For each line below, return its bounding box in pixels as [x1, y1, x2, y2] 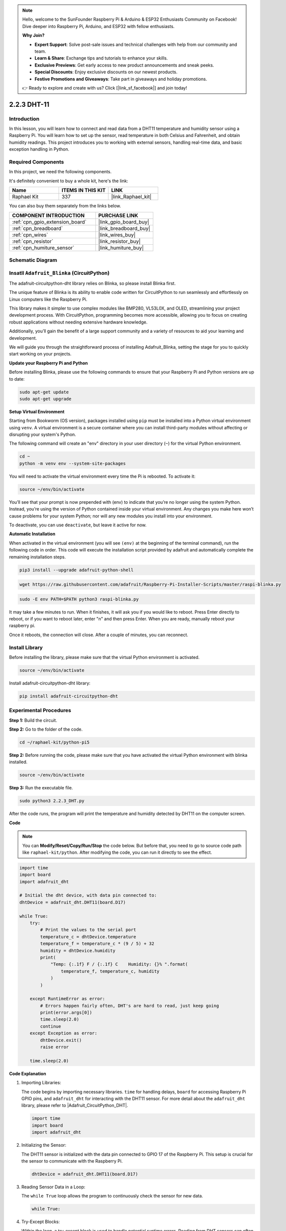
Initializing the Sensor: [21, 1142, 66, 1148]
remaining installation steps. [9, 554, 66, 560]
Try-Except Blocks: [21, 1219, 60, 1225]
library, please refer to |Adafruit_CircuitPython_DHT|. [21, 1102, 128, 1108]
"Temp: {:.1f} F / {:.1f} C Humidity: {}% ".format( [50, 962, 188, 967]
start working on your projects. [9, 351, 72, 357]
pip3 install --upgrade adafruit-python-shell [19, 567, 134, 573]
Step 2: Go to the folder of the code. [9, 726, 83, 732]
